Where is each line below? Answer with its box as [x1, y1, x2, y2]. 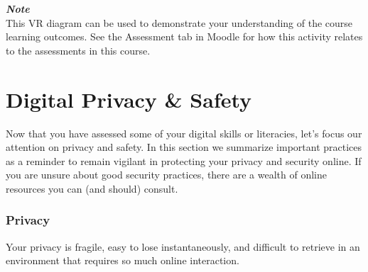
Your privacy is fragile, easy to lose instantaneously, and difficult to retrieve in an [6, 239, 360, 254]
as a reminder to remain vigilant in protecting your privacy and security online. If [6, 153, 362, 168]
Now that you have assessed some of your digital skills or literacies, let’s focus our [6, 125, 362, 140]
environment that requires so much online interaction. [6, 253, 239, 268]
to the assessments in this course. [6, 42, 151, 57]
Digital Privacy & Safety [6, 84, 252, 113]
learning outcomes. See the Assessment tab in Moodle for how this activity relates [6, 29, 363, 44]
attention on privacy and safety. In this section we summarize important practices [6, 140, 362, 154]
